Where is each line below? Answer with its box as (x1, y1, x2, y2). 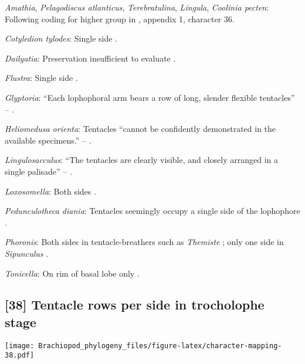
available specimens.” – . (5, 134, 91, 146)
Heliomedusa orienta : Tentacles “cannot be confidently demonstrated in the (5, 123, 276, 135)
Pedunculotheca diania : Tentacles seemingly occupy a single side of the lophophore (5, 205, 300, 217)
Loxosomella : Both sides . (5, 185, 96, 197)
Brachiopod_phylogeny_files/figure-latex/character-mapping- (38, 341, 282, 350)
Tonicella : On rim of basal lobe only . (5, 267, 140, 279)
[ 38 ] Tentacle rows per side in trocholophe (5, 295, 265, 314)
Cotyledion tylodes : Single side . (5, 32, 117, 45)
